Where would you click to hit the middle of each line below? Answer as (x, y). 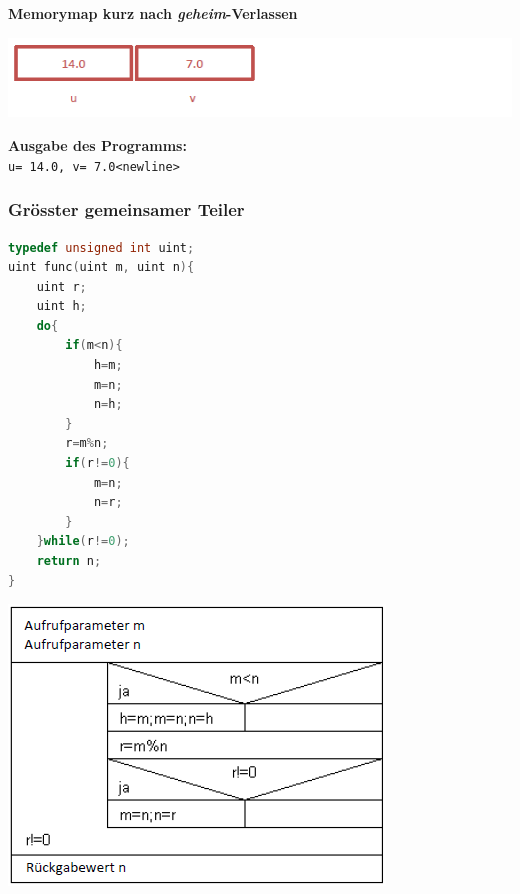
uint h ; (61, 306)
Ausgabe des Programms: (97, 145)
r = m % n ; (87, 443)
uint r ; (61, 286)
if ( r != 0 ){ (97, 463)
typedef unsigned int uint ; (101, 247)
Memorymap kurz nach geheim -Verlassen (153, 13)
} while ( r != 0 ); (83, 541)
